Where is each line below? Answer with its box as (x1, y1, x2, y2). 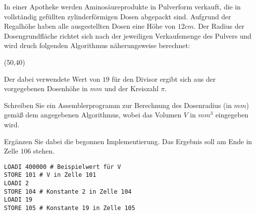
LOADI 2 (4, 180, 29, 187)
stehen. (33, 146, 54, 156)
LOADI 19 (4, 196, 33, 204)
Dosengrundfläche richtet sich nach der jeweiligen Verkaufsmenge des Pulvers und (4, 30, 252, 41)
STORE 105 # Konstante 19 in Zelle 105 (4, 205, 135, 212)
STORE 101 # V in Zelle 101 (4, 171, 97, 179)
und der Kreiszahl (104, 83, 159, 94)
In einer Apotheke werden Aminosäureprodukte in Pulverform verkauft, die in (4, 1, 241, 11)
